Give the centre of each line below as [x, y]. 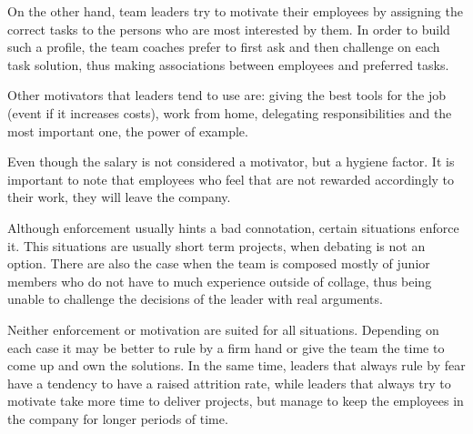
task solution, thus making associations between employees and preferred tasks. [228, 64]
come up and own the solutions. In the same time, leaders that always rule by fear [236, 365]
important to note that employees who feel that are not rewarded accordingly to [231, 179]
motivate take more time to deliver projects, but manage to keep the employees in [236, 401]
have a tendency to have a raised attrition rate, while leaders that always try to [229, 383]
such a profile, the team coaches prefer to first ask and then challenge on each [224, 47]
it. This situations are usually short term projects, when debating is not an [216, 245]
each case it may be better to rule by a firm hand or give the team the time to [226, 347]
